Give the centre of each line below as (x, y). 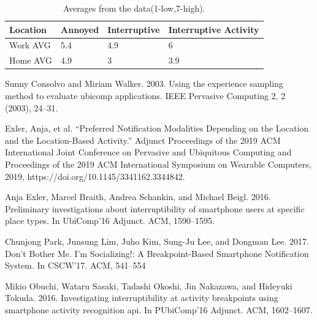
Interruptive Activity (214, 29)
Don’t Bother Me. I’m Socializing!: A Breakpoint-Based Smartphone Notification (157, 253)
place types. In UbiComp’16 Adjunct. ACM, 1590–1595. (110, 221)
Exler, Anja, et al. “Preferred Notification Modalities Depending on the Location (157, 128)
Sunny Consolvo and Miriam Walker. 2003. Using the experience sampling (144, 84)
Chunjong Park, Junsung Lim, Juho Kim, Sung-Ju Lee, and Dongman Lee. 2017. (157, 241)
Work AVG (30, 45)
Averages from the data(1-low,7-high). (134, 8)
